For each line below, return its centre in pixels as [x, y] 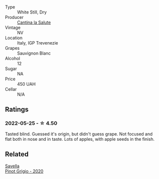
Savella [12, 166]
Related [17, 154]
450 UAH [26, 84]
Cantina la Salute [34, 22]
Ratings [17, 110]
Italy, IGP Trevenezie [38, 43]
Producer [14, 17]
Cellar [11, 89]
